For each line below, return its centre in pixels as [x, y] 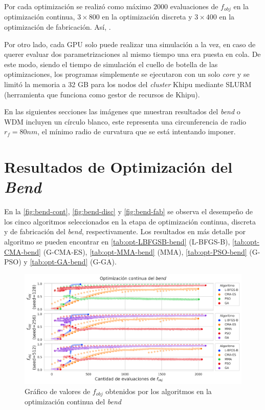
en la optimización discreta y [147, 17]
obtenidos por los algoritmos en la [159, 391]
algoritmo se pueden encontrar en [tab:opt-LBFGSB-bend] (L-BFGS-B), [117, 242]
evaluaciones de [194, 6]
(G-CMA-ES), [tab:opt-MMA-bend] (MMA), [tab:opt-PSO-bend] [145, 251]
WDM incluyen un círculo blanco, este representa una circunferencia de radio [125, 121]
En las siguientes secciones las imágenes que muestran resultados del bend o [122, 111]
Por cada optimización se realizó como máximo [78, 6]
